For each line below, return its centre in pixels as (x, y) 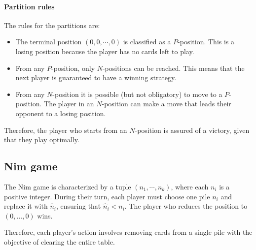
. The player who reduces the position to (186, 206)
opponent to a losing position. (61, 113)
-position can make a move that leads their (166, 104)
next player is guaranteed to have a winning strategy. (96, 78)
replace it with (26, 206)
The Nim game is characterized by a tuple (68, 186)
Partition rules (29, 6)
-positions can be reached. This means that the (173, 68)
